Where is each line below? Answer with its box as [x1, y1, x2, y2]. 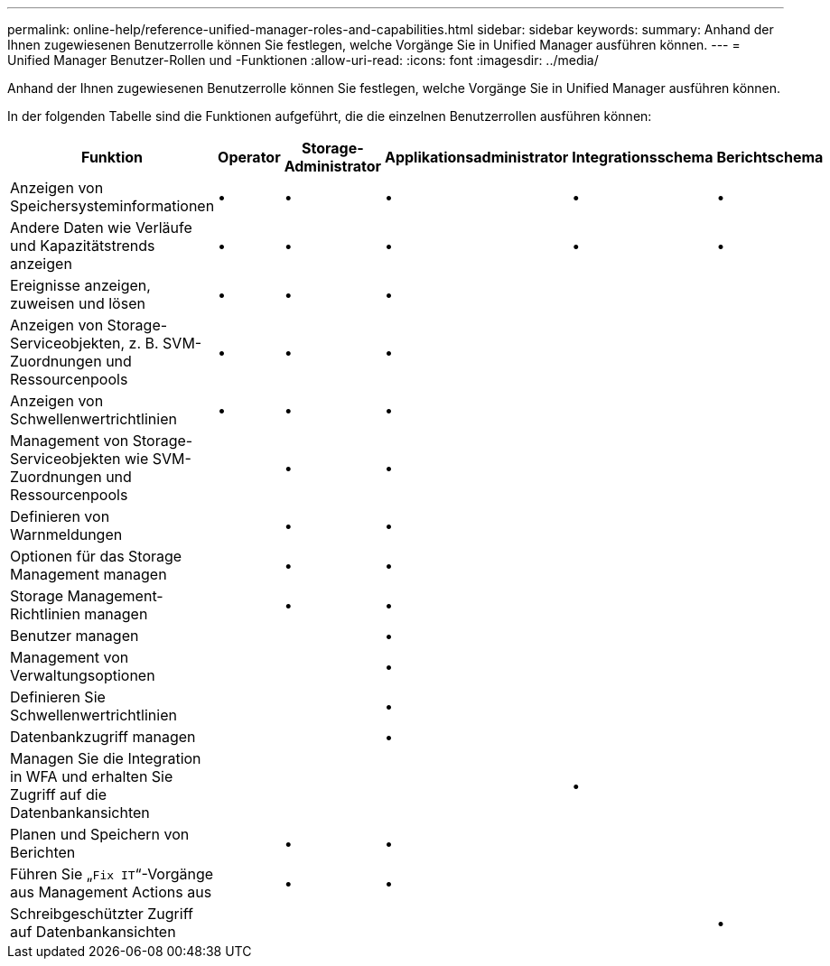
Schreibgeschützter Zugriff [10, 905, 193, 923]
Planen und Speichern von [10, 825, 190, 843]
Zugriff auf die [10, 785, 107, 803]
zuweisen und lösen [10, 294, 145, 312]
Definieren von [10, 507, 110, 525]
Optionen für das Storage [10, 547, 182, 565]
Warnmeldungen [10, 525, 123, 543]
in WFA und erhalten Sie [10, 767, 173, 785]
